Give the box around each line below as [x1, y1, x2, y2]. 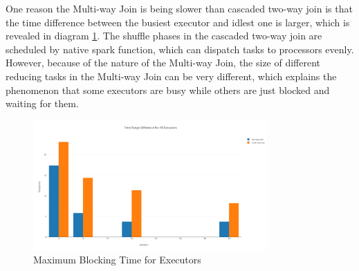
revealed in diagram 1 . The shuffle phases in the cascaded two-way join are [6, 28, 322, 43]
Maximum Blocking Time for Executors [33, 252, 201, 267]
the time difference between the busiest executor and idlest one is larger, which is [6, 15, 350, 29]
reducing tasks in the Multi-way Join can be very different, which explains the [6, 68, 337, 83]
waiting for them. [6, 96, 79, 111]
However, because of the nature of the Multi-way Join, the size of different [6, 55, 321, 70]
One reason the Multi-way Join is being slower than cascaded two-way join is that [6, 1, 353, 15]
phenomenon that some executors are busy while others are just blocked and [6, 82, 330, 97]
